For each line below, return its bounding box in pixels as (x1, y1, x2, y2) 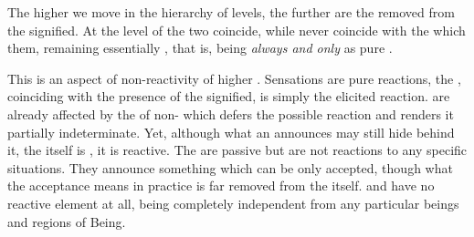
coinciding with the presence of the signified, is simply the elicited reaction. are (7, 87, 450, 106)
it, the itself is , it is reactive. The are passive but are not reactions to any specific (7, 140, 468, 160)
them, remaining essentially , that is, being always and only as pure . (7, 38, 393, 57)
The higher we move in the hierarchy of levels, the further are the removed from (7, 3, 455, 21)
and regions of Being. (7, 211, 126, 231)
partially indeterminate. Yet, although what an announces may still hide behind (7, 122, 455, 141)
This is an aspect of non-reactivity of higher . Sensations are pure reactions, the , (7, 68, 461, 88)
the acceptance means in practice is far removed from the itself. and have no (7, 176, 435, 195)
